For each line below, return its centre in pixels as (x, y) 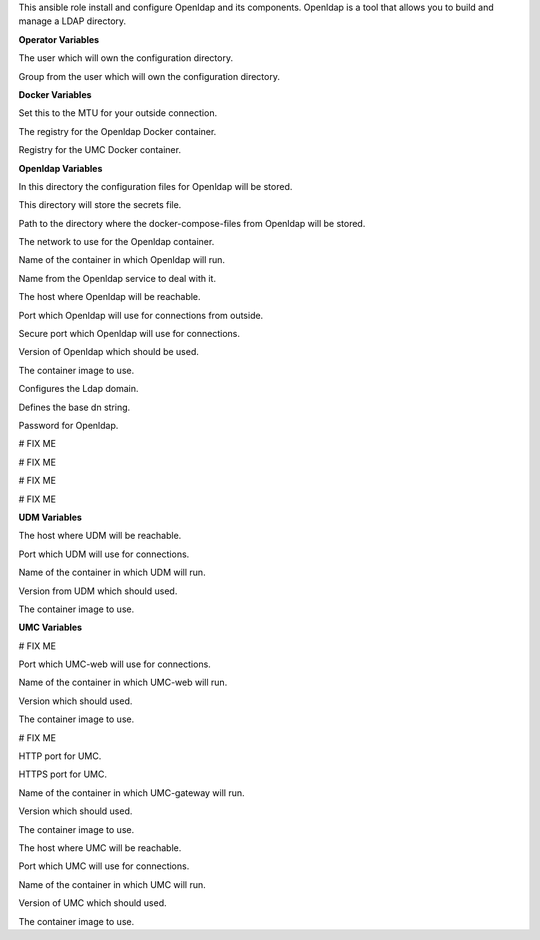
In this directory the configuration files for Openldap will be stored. (155, 186)
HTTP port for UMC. (60, 756)
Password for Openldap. (68, 425)
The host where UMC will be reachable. (100, 847)
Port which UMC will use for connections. (104, 866)
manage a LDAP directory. (72, 21)
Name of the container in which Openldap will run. (121, 260)
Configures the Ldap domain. (78, 389)
